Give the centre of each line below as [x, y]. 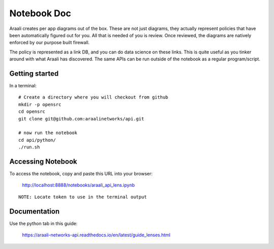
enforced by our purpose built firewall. [49, 43]
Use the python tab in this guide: [43, 223]
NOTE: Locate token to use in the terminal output [83, 197]
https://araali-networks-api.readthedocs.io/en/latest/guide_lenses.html [96, 235]
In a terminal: [23, 86]
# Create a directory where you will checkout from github [93, 97]
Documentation [35, 211]
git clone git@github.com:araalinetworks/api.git [81, 119]
